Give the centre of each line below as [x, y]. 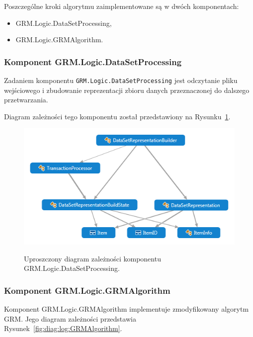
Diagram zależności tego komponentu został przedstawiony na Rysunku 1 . [117, 116]
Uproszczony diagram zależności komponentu [92, 258]
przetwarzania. [26, 100]
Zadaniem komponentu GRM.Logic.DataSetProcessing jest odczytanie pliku [121, 80]
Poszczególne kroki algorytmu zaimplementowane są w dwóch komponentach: [122, 6]
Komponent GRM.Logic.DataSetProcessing [93, 61]
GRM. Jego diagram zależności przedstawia [70, 318]
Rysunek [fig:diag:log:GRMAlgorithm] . [63, 328]
